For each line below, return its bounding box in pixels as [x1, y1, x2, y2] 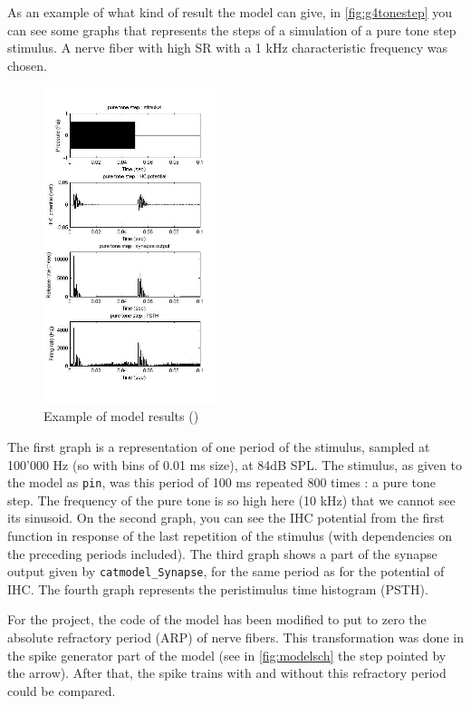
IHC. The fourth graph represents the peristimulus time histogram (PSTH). [7, 579, 428, 598]
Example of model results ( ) [43, 407, 199, 426]
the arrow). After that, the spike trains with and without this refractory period [7, 663, 447, 682]
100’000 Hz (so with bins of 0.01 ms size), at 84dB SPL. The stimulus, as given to [7, 455, 462, 474]
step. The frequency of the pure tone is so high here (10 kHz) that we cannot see [7, 490, 456, 509]
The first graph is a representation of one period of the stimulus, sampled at [7, 436, 430, 456]
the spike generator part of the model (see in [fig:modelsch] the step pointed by [7, 645, 447, 664]
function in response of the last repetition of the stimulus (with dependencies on [7, 525, 452, 544]
